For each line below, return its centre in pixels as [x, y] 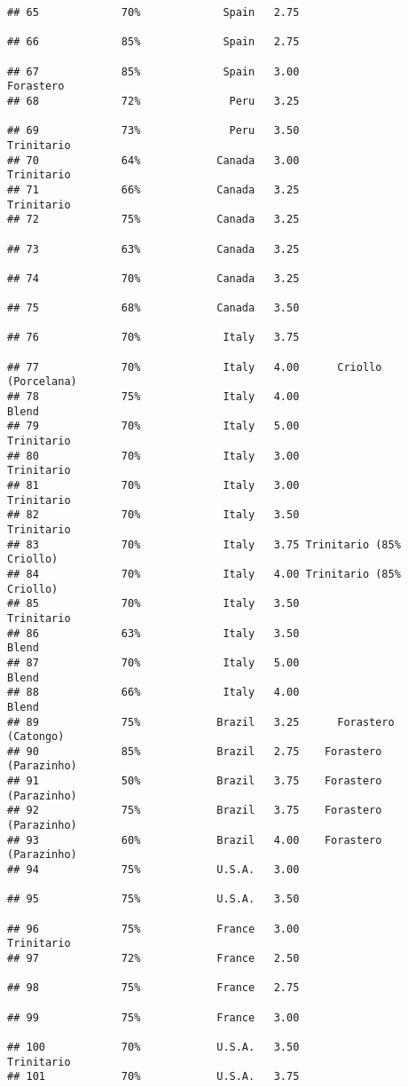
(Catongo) [36, 737]
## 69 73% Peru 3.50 [153, 131]
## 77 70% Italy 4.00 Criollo [195, 367]
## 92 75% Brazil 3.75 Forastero [195, 811]
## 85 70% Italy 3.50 [153, 604]
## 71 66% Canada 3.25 [153, 189]
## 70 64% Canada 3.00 [153, 160]
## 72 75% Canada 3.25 [153, 220]
